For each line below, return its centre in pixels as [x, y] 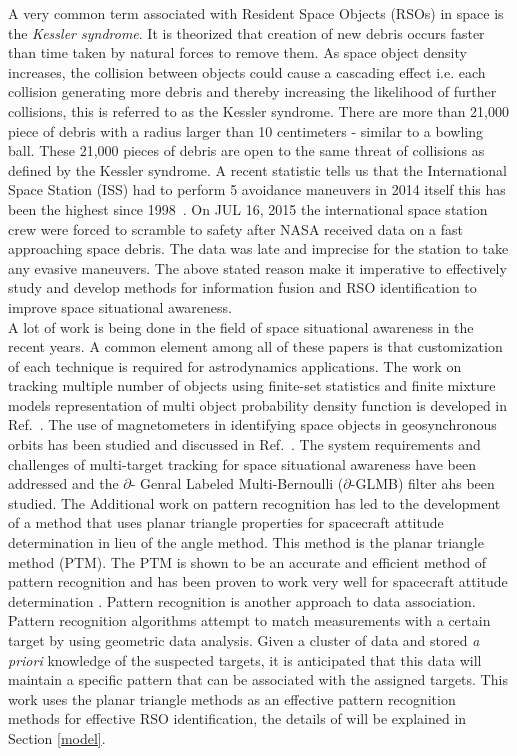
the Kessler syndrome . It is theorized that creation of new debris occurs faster [246, 32]
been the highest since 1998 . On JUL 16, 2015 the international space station [248, 208]
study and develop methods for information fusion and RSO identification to [242, 287]
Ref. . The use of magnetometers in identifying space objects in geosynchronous [252, 424]
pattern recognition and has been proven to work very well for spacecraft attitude [258, 581]
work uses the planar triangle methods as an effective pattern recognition [232, 698]
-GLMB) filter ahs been [422, 483]
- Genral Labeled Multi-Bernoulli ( [237, 483]
